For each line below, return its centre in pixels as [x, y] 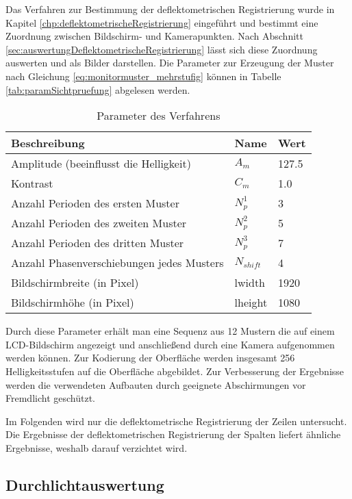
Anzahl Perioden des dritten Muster [98, 243]
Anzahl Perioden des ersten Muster [95, 203]
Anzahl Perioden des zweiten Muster [99, 223]
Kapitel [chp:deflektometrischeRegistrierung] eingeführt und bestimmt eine [162, 22]
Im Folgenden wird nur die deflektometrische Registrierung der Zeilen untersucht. [176, 421]
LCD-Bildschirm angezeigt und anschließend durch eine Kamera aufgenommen [170, 344]
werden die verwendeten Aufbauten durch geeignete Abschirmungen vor [156, 384]
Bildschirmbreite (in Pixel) [75, 283]
